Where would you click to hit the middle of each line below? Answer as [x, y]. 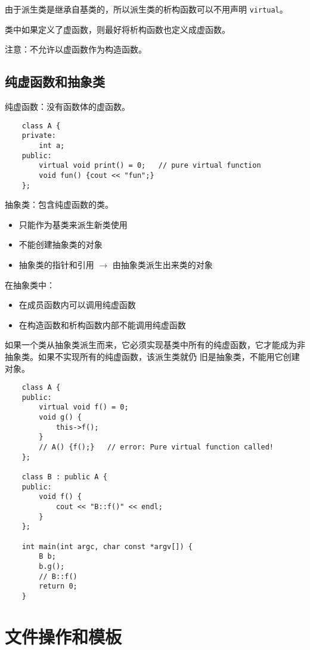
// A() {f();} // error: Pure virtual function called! [156, 447]
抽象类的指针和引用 [56, 265]
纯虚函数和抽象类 [55, 81]
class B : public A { [64, 477]
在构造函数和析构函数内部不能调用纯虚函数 [102, 324]
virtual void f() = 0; [84, 407]
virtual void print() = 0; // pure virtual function [150, 166]
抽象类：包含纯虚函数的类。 [59, 204]
